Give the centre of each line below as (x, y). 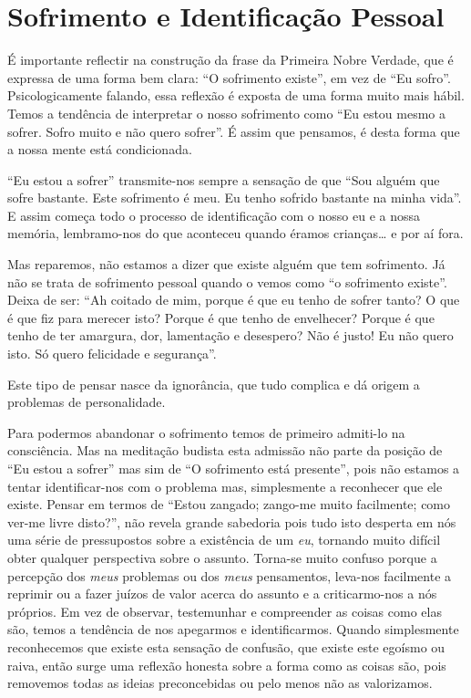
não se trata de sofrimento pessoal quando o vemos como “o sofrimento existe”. (227, 281)
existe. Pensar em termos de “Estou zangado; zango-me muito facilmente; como (229, 504)
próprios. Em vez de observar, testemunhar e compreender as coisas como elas (225, 611)
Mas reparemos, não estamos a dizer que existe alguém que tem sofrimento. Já (226, 264)
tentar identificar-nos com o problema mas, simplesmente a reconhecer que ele (225, 486)
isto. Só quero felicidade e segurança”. (112, 354)
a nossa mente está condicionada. (100, 149)
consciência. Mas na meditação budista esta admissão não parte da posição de (225, 450)
